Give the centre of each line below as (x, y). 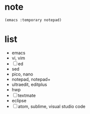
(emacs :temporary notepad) (33, 20)
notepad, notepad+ (31, 79)
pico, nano (22, 74)
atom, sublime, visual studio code (52, 106)
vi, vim (18, 58)
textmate (27, 95)
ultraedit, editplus (29, 84)
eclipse (19, 100)
